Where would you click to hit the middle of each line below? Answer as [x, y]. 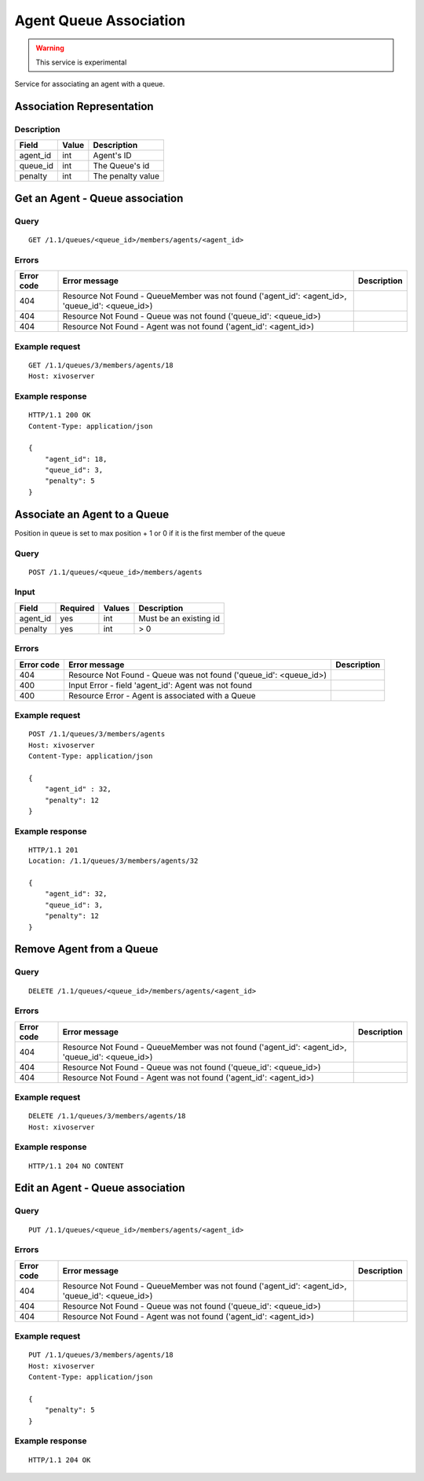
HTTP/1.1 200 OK [60, 415]
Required [77, 608]
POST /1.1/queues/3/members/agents [97, 734]
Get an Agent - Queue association [99, 198]
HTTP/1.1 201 [53, 850]
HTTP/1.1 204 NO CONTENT [76, 1166]
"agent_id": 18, [76, 459]
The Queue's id [121, 166]
